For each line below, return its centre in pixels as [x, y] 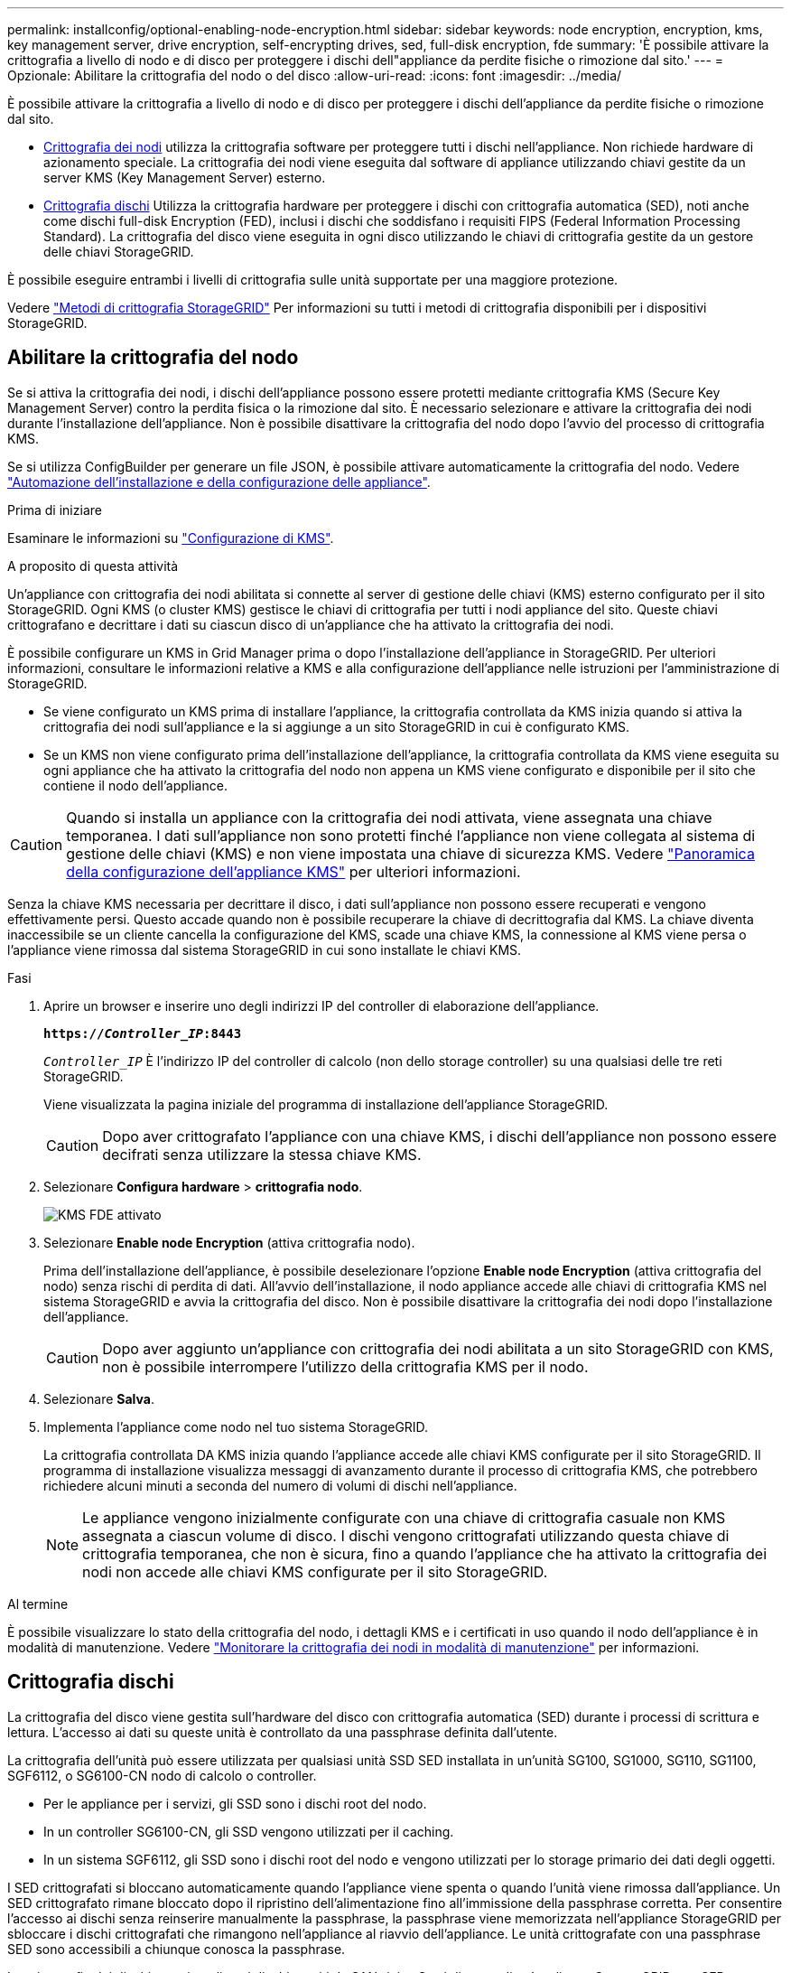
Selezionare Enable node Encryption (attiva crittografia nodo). [229, 1242]
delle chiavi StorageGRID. [119, 252]
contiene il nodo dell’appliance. [135, 785]
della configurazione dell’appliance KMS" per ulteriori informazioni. [293, 871]
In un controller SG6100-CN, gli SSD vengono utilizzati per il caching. [249, 1831]
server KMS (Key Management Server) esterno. [185, 178]
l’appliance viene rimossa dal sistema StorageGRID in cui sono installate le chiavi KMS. [265, 949]
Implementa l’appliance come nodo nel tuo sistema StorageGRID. [236, 1426]
